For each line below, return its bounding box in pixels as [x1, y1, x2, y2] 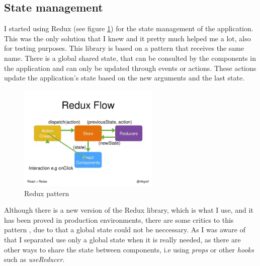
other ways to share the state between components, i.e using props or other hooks [4, 244, 254, 254]
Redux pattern [24, 188, 69, 198]
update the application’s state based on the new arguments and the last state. [4, 72, 245, 83]
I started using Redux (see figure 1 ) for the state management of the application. [4, 23, 253, 34]
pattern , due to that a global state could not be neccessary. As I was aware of [4, 224, 245, 235]
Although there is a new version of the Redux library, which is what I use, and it [4, 205, 253, 215]
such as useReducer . [4, 254, 65, 264]
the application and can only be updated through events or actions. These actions [4, 62, 256, 73]
